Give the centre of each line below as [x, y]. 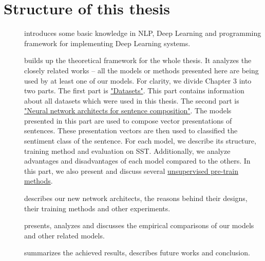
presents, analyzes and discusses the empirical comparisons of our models [139, 225]
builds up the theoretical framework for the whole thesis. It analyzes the [138, 60]
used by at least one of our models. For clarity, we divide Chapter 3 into [138, 80]
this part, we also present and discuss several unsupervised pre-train [131, 170]
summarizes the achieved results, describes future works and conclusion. [137, 253]
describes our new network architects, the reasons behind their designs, [136, 198]
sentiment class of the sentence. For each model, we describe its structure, [140, 141]
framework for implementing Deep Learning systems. [107, 43]
